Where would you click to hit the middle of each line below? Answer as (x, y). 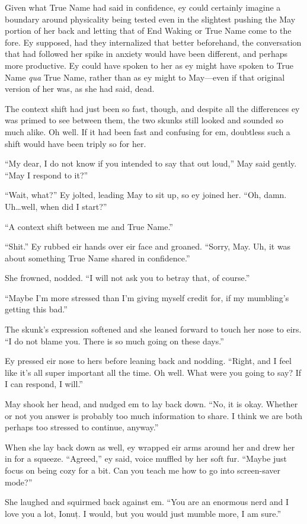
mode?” (19, 482)
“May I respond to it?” (47, 175)
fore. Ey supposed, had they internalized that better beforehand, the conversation (153, 42)
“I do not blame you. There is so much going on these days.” (114, 341)
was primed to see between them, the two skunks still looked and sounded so (144, 120)
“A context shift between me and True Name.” (89, 226)
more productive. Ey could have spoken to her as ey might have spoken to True (149, 65)
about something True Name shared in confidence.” (97, 258)
